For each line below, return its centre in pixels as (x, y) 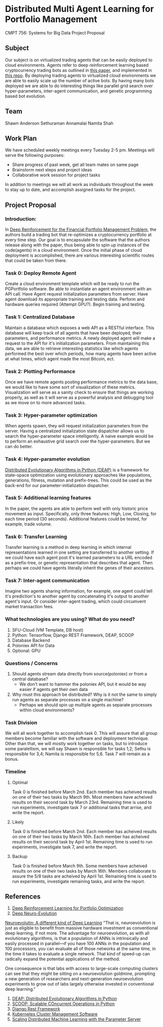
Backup (20, 856)
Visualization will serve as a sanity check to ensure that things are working (80, 392)
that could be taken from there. (36, 261)
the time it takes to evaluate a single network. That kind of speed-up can (78, 954)
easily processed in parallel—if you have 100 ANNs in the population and (78, 944)
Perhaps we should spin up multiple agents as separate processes (86, 705)
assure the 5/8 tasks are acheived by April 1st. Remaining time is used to (84, 876)
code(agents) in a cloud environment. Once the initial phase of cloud (73, 250)
